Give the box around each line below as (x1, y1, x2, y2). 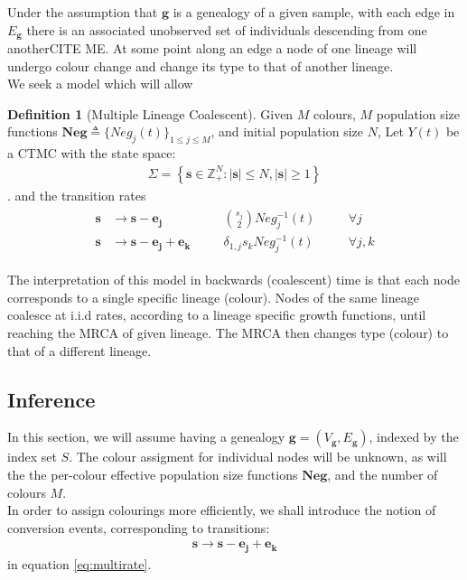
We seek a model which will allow (7, 74, 193, 93)
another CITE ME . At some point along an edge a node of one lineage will (7, 39, 417, 58)
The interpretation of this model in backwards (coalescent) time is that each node (7, 270, 460, 289)
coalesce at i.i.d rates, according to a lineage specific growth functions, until (7, 305, 426, 324)
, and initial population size (210, 122, 363, 141)
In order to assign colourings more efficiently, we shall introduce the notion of (7, 500, 436, 519)
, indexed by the (369, 427, 459, 446)
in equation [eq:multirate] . (7, 554, 152, 573)
